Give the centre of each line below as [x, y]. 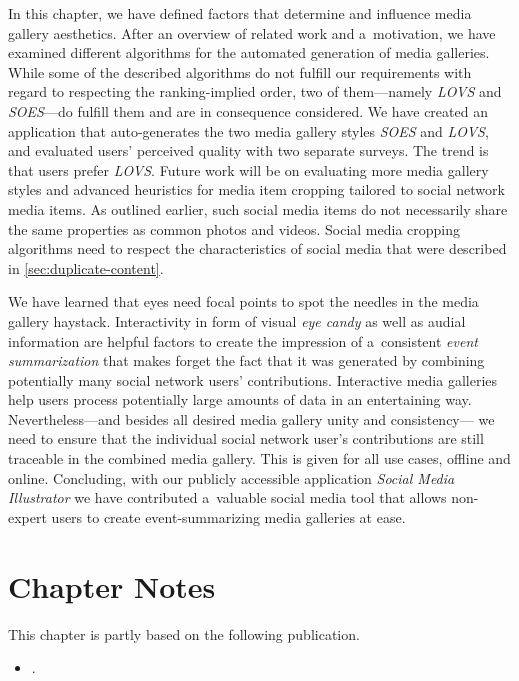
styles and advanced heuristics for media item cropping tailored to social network [256, 189]
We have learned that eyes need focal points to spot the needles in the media [243, 301]
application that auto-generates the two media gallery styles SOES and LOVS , [248, 130]
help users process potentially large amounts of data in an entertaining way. [240, 399]
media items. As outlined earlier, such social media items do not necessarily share [258, 208]
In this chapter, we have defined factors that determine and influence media [240, 13]
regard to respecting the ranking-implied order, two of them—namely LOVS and [255, 91]
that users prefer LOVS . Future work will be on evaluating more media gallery [248, 169]
